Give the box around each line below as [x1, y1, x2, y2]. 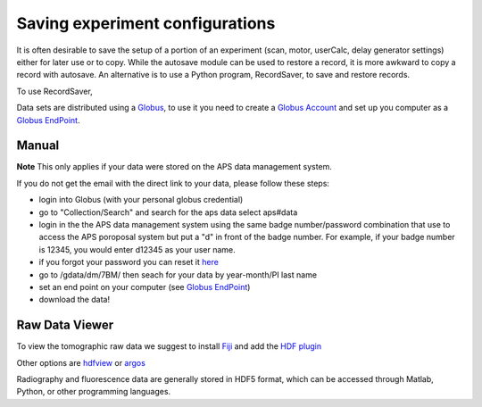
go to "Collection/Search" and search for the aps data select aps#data [38, 206, 298, 218]
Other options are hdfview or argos [16, 357, 146, 368]
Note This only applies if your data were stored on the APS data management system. [16, 162, 332, 172]
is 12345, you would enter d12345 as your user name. [38, 244, 236, 254]
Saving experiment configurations [16, 13, 276, 33]
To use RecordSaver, [16, 86, 93, 96]
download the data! [38, 295, 111, 305]
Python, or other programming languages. [16, 386, 171, 397]
